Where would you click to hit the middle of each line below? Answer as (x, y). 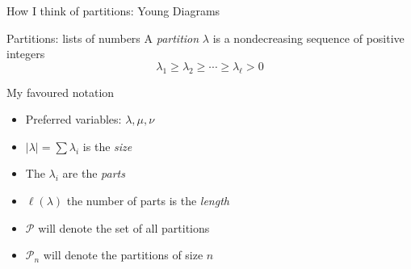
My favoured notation (61, 92)
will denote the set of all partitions (124, 227)
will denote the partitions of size (123, 255)
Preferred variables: (73, 119)
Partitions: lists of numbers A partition (103, 38)
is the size (107, 146)
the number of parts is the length (148, 200)
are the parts (94, 173)
